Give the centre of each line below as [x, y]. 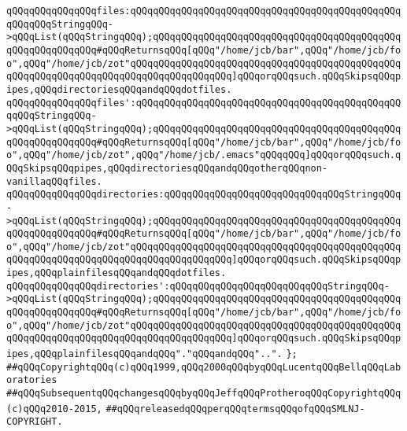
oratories [32, 380]
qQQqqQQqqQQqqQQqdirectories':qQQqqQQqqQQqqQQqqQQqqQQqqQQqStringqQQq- [198, 286]
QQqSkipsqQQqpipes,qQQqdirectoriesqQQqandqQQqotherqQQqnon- [167, 168]
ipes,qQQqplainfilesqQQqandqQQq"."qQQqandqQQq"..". [144, 354]
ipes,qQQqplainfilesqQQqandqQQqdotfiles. [117, 273]
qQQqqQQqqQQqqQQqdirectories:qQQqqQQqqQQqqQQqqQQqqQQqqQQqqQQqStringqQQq [204, 195]
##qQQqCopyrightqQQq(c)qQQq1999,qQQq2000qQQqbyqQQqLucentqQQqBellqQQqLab [204, 367]
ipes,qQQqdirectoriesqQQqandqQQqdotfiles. [119, 89]
